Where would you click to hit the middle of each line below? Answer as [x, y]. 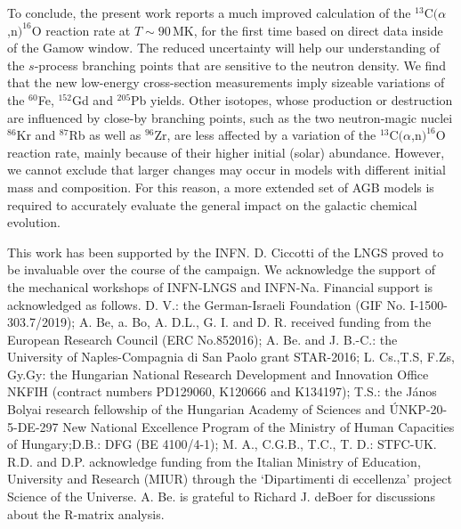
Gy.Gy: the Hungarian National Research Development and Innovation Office [218, 374]
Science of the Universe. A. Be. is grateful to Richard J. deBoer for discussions [221, 496]
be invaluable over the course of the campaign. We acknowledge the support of [221, 269]
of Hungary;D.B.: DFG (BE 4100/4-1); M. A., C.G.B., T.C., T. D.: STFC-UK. [222, 444]
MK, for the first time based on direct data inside [308, 30]
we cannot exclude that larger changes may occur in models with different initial [227, 170]
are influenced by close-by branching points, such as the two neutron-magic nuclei [230, 117]
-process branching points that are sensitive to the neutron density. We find [240, 65]
